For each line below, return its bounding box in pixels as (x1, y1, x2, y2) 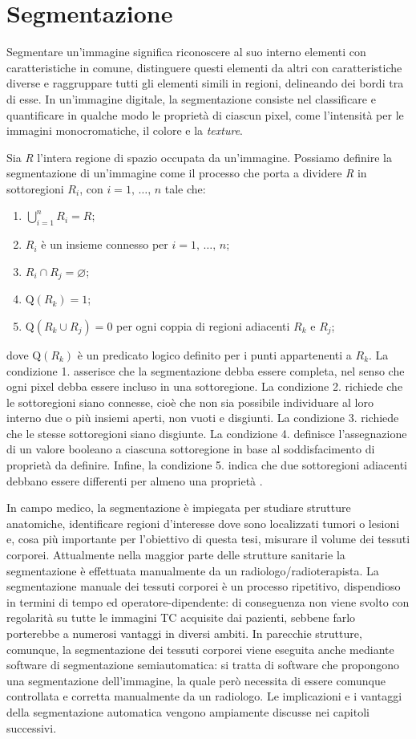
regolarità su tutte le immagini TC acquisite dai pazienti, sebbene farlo (6, 609, 356, 626)
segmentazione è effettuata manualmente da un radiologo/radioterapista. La (6, 562, 379, 579)
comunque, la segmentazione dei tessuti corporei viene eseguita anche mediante (6, 640, 394, 657)
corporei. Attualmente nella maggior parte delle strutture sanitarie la (6, 546, 345, 563)
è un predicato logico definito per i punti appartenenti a (77, 346, 352, 363)
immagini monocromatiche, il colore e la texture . (6, 122, 244, 139)
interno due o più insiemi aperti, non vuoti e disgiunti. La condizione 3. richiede (6, 409, 399, 426)
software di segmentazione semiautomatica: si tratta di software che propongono (6, 656, 400, 673)
